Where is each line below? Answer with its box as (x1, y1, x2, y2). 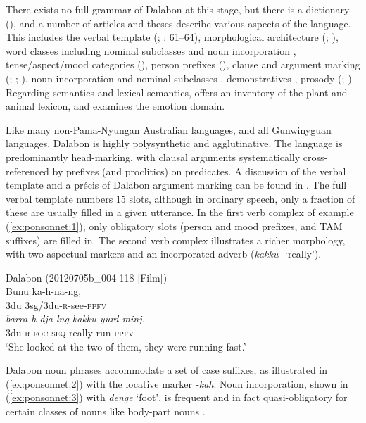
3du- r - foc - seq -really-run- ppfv (6, 325, 134, 340)
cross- (303, 149, 328, 164)
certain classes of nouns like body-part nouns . (6, 404, 206, 419)
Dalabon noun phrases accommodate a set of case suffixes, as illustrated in (6, 362, 328, 377)
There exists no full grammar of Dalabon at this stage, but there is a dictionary (6, 2, 350, 16)
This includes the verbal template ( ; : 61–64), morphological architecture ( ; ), (6, 30, 339, 44)
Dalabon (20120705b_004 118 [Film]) (6, 270, 168, 284)
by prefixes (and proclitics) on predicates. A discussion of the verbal (52, 163, 346, 178)
